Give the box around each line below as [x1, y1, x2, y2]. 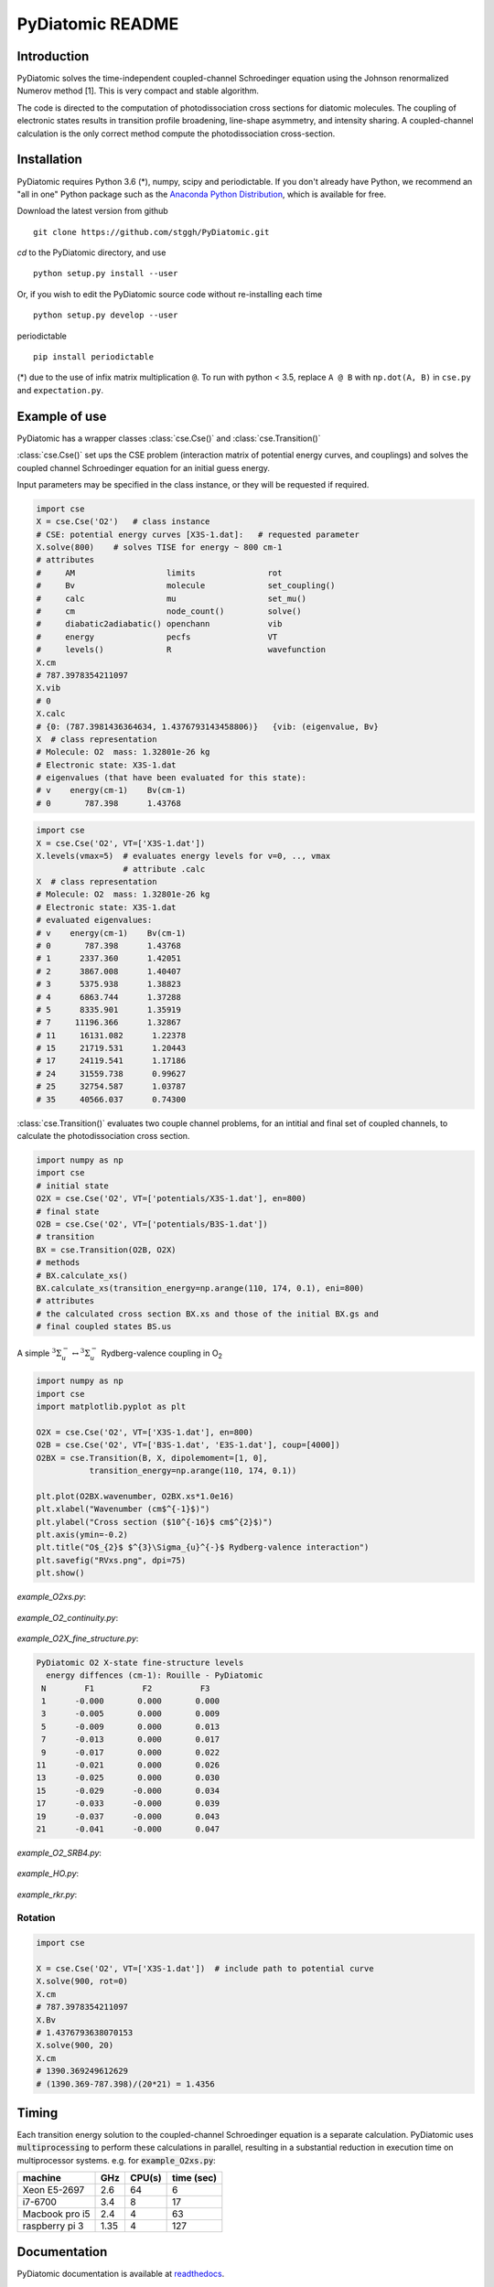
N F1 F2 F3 [41, 1683, 210, 1693]
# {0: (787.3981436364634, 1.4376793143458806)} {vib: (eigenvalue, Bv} [36, 721, 380, 732]
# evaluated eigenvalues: [36, 915, 153, 926]
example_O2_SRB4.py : [16, 1847, 102, 1858]
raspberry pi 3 [22, 2219, 84, 2232]
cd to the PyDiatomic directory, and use [16, 247, 166, 258]
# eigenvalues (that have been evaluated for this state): [36, 773, 306, 783]
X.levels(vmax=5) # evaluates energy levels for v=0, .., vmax [36, 851, 331, 862]
